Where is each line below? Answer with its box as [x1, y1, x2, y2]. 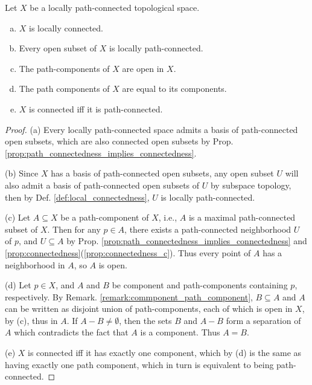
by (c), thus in [5, 314, 58, 326]
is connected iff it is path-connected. [29, 102, 163, 115]
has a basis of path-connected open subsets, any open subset [51, 167, 274, 180]
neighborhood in [5, 258, 65, 271]
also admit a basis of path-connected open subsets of [5, 178, 200, 191]
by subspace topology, [210, 178, 291, 191]
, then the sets [119, 314, 172, 326]
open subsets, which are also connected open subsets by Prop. [5, 135, 234, 147]
